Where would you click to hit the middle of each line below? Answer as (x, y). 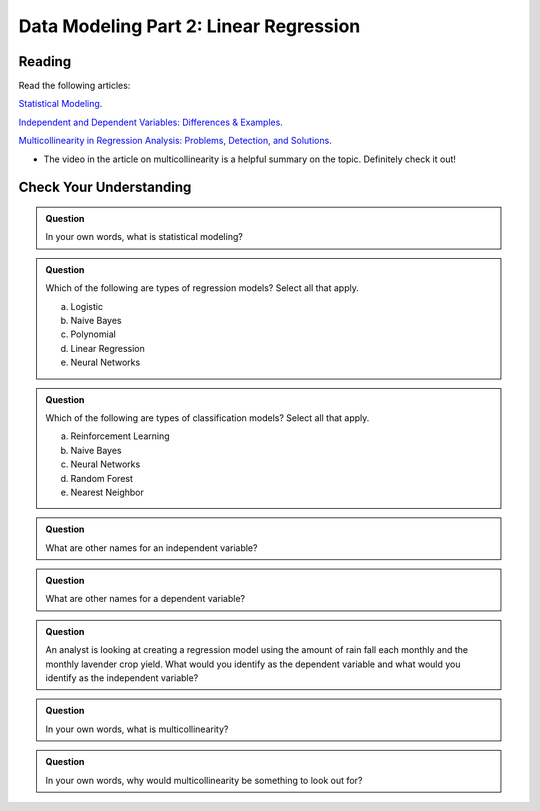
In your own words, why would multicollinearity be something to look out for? (204, 780)
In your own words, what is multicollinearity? (137, 729)
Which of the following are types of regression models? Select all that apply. (202, 288)
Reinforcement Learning (120, 436)
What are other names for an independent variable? (151, 547)
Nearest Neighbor (107, 492)
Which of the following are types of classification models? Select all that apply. (207, 417)
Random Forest (102, 478)
